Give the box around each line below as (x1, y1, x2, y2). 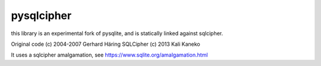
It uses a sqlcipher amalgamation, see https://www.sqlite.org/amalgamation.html (11, 51, 208, 59)
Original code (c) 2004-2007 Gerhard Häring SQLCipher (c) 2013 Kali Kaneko (11, 40, 200, 48)
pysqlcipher (11, 9, 72, 22)
